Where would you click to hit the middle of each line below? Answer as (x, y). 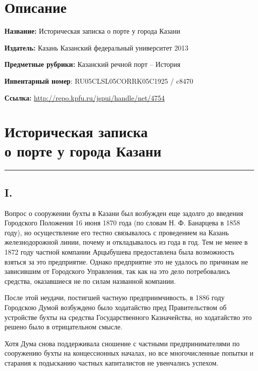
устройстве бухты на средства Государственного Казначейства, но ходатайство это (128, 317)
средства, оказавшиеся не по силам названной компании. (90, 281)
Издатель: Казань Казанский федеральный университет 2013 (97, 47)
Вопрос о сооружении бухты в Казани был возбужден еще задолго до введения (124, 213)
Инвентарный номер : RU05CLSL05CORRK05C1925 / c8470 (99, 80)
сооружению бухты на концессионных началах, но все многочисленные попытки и (129, 353)
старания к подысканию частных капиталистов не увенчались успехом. (111, 362)
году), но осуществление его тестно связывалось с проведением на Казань (117, 232)
